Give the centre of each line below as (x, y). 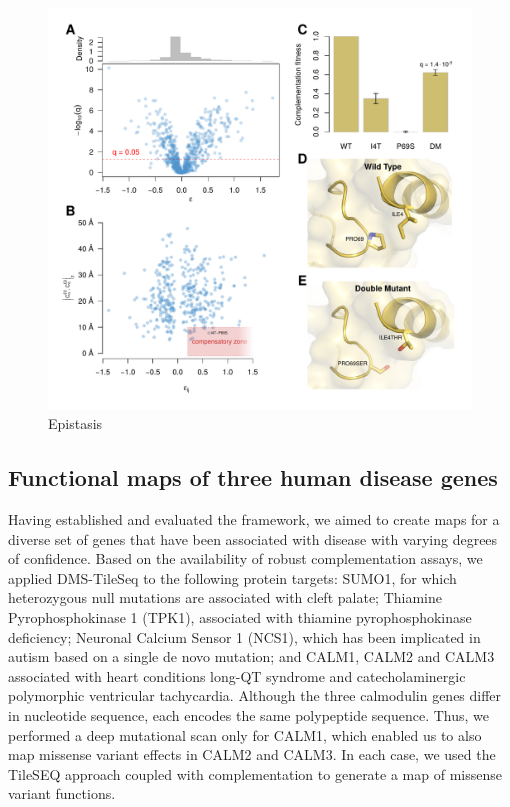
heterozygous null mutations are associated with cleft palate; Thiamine (225, 597)
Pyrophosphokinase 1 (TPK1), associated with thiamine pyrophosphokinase (240, 617)
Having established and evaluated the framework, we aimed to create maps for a (254, 519)
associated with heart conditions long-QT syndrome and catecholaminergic (237, 675)
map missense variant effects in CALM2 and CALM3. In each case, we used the (252, 754)
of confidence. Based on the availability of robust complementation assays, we (245, 558)
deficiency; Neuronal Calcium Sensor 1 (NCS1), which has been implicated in (244, 636)
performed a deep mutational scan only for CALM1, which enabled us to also (245, 734)
